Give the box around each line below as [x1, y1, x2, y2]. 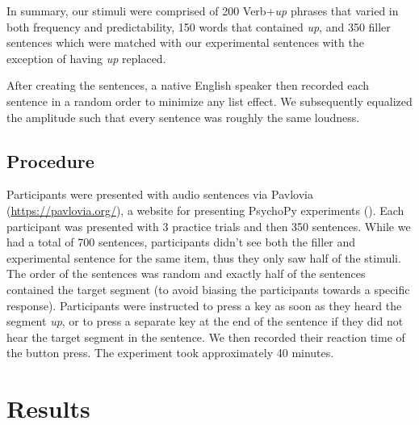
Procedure [6, 148, 94, 173]
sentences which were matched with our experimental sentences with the [6, 34, 364, 51]
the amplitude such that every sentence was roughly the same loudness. [6, 108, 360, 125]
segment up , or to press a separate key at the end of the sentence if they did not [6, 313, 404, 330]
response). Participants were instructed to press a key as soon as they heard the [6, 297, 402, 313]
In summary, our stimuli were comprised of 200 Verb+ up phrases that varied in [6, 2, 399, 19]
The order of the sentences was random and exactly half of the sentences [6, 265, 366, 282]
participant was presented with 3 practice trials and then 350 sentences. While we [6, 217, 411, 234]
